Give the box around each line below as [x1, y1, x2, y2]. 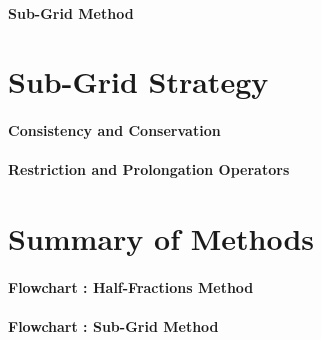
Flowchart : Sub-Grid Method [8, 316, 219, 337]
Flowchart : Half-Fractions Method [8, 276, 254, 297]
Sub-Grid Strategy [8, 61, 269, 102]
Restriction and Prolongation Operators [8, 159, 290, 180]
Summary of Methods [8, 218, 315, 259]
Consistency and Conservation [8, 120, 221, 141]
